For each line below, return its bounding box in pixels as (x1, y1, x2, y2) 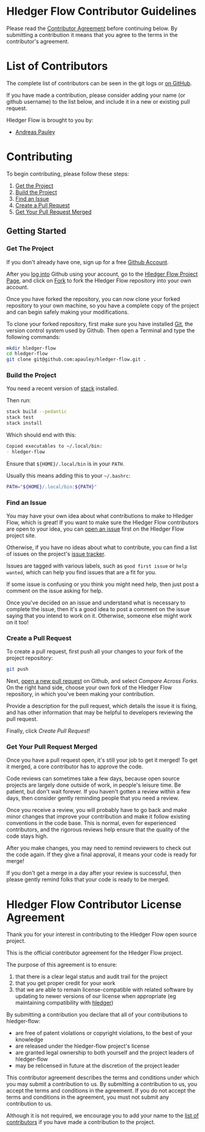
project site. (6, 531, 37, 539)
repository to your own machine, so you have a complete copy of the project (6, 302, 199, 309)
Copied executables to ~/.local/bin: (6, 443, 103, 450)
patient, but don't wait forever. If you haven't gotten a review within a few (6, 788, 191, 795)
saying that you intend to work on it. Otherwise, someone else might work (6, 612, 192, 619)
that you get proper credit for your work (15, 980, 116, 987)
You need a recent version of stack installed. (6, 385, 119, 392)
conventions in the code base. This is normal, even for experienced (6, 819, 176, 827)
